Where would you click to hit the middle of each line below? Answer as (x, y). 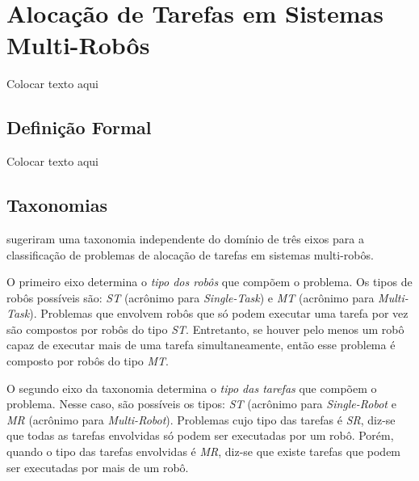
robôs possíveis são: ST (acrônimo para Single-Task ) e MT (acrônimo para (191, 297)
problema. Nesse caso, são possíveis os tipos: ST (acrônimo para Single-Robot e (201, 404)
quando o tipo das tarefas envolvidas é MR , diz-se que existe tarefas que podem (204, 451)
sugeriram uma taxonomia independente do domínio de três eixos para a (185, 238)
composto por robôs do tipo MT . (88, 361)
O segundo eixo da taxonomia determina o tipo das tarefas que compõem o (192, 388)
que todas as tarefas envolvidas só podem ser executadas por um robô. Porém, (200, 435)
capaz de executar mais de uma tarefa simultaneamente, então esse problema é (201, 345)
